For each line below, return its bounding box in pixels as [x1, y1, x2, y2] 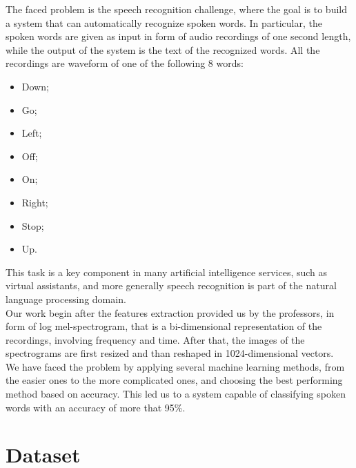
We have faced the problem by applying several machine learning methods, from [6, 359, 345, 373]
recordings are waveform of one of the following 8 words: [6, 56, 244, 70]
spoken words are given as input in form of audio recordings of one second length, [6, 29, 351, 43]
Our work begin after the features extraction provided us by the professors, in [6, 305, 335, 320]
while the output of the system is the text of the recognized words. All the [6, 42, 320, 57]
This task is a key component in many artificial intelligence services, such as [6, 264, 328, 279]
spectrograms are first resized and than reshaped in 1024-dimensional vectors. [6, 346, 334, 360]
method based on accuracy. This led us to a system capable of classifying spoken [6, 387, 346, 401]
